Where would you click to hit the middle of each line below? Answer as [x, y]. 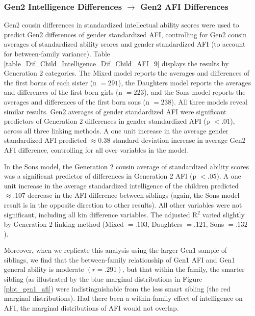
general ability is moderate [44, 269]
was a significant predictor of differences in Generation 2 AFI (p [100, 176]
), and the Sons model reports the [195, 92]
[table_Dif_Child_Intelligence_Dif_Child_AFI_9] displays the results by [116, 63]
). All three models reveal [209, 101]
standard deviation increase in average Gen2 [179, 140]
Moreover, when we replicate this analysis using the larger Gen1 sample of [115, 250]
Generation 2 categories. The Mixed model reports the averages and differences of [127, 73]
